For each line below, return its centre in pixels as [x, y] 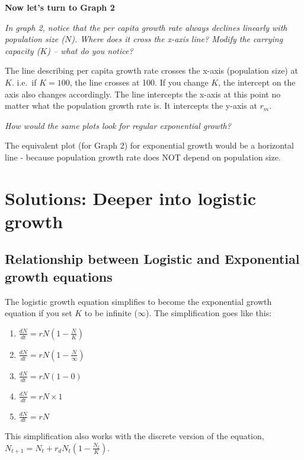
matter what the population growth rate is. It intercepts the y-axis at [131, 105]
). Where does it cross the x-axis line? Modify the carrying [177, 39]
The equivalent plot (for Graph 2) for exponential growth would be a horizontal [150, 145]
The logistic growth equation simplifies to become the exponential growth [138, 301]
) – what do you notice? [90, 50]
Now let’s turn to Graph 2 [60, 7]
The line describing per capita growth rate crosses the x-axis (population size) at [151, 70]
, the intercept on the [257, 82]
